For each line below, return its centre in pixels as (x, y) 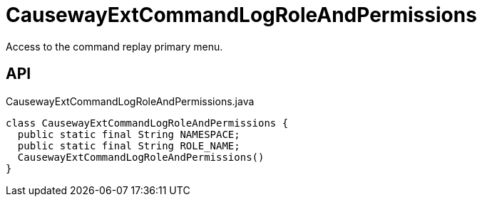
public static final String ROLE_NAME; (129, 145)
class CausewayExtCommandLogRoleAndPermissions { (147, 123)
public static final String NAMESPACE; (129, 134)
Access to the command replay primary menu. (114, 46)
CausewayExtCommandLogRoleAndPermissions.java (130, 101)
